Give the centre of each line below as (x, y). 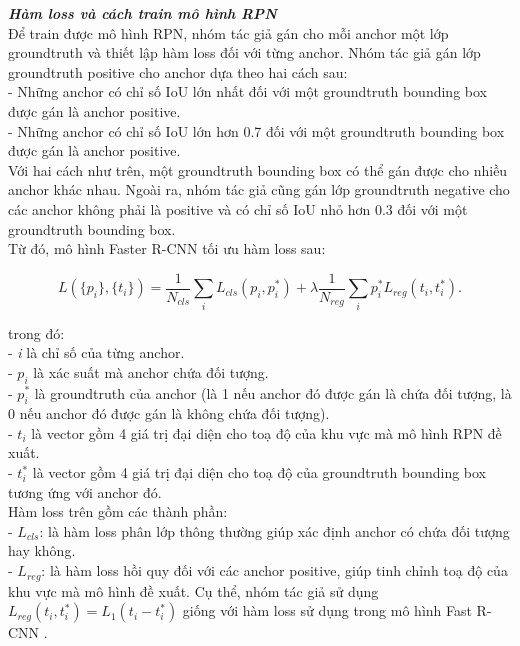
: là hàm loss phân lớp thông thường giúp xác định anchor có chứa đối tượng (274, 530)
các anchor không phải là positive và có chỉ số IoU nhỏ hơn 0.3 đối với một (238, 208)
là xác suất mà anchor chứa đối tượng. (151, 371)
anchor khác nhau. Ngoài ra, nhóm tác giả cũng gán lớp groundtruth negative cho (259, 189)
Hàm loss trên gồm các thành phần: (118, 511)
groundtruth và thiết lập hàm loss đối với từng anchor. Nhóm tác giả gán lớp (244, 52)
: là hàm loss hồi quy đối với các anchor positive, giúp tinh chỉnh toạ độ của (274, 570)
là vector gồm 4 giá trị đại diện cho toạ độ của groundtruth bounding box (259, 472)
